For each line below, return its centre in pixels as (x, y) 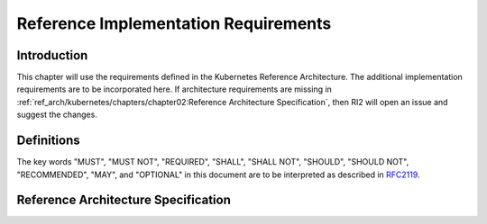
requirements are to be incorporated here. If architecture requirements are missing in (175, 89)
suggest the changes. (57, 115)
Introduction (52, 55)
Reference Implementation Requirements (174, 23)
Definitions (48, 141)
